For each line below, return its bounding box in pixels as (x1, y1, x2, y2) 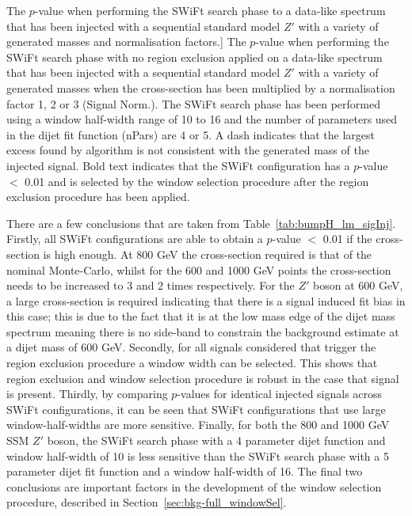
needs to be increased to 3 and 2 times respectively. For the (6, 277, 295, 294)
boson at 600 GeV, (313, 277, 403, 294)
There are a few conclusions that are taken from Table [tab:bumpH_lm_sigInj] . (6, 214, 396, 231)
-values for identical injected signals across (177, 385, 383, 402)
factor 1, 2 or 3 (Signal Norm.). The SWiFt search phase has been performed (6, 95, 380, 112)
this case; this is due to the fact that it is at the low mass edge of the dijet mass (6, 308, 395, 324)
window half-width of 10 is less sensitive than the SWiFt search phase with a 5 (6, 447, 389, 464)
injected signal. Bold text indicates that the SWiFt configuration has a (6, 157, 350, 173)
